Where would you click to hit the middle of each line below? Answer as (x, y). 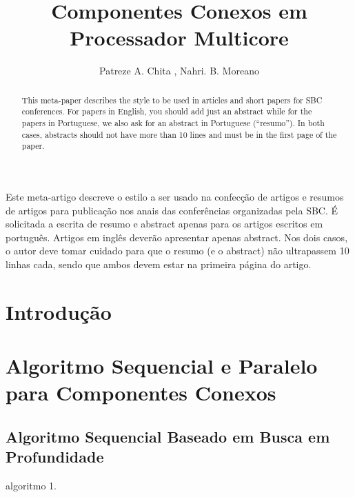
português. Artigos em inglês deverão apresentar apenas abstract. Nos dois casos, (177, 237)
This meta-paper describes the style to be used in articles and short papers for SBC (172, 100)
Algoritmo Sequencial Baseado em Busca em (168, 436)
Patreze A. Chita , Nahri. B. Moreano (179, 71)
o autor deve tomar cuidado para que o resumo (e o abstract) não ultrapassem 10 (177, 251)
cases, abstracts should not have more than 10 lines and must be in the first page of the (179, 134)
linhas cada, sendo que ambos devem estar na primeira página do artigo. (159, 264)
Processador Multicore (179, 38)
